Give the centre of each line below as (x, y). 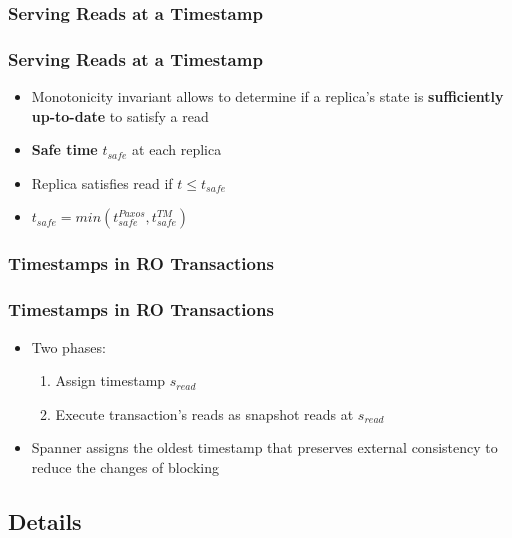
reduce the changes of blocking (125, 466)
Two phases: (68, 346)
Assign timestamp (110, 380)
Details (45, 520)
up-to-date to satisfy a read (120, 115)
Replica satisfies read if (102, 182)
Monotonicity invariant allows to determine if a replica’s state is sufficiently (267, 96)
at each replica (177, 149)
